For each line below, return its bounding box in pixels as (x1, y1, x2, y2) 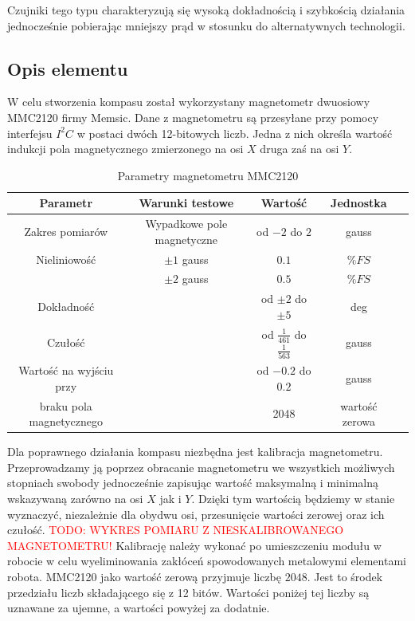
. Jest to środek (307, 568, 383, 585)
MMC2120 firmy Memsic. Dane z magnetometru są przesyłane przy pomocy (7, 108, 379, 125)
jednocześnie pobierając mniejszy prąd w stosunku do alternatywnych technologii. (7, 17, 405, 33)
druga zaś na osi (260, 140, 339, 157)
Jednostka (331, 195, 387, 211)
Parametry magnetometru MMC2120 (117, 167, 299, 183)
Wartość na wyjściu (18, 362, 114, 379)
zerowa (342, 413, 376, 430)
